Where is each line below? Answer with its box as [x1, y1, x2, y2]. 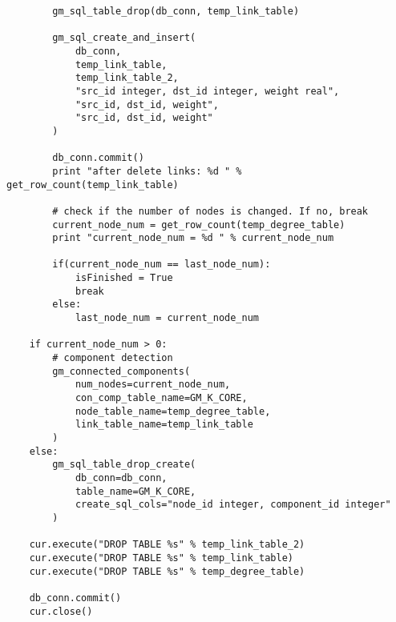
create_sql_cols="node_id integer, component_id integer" [75, 499, 391, 511]
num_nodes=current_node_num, [75, 379, 231, 391]
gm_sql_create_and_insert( [52, 32, 196, 44]
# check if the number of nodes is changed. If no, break [52, 205, 369, 217]
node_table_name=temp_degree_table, [75, 405, 271, 417]
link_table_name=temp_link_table [75, 419, 253, 431]
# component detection [52, 352, 173, 364]
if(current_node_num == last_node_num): [52, 259, 271, 271]
